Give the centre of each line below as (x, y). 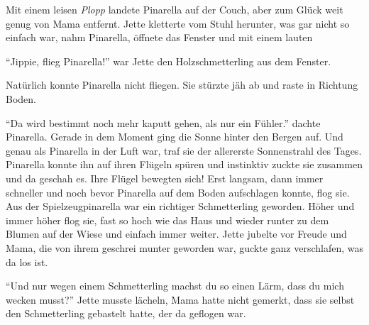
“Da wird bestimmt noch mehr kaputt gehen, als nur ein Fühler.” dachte (163, 122)
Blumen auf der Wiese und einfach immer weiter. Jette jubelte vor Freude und (176, 234)
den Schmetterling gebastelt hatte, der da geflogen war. (126, 313)
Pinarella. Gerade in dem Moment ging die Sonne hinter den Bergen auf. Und (175, 137)
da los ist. (27, 261)
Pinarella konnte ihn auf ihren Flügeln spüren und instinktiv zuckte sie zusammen (184, 164)
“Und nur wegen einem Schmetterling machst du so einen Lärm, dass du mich (175, 286)
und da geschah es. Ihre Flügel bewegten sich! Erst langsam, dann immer (165, 178)
